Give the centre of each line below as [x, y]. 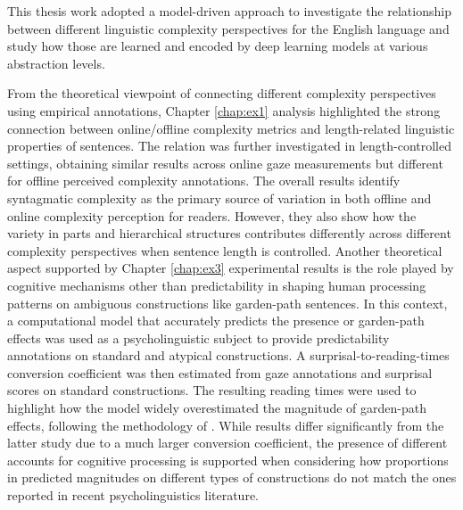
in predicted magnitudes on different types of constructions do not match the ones [232, 477]
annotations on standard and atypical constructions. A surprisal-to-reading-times [228, 355]
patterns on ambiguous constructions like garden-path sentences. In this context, [227, 303]
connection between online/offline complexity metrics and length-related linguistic [231, 128]
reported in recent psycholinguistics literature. [133, 495]
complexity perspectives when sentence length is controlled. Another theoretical [225, 250]
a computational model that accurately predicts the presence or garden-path [216, 321]
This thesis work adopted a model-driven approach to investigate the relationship [229, 11]
